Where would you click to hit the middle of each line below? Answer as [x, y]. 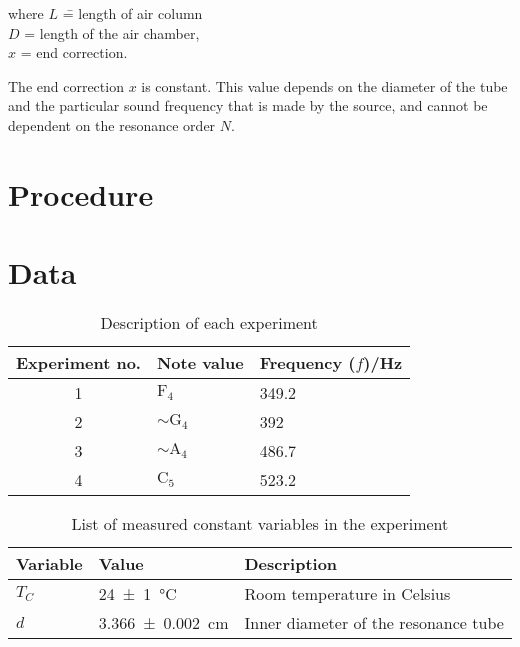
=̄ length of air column [132, 13]
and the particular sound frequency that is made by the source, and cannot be [248, 105]
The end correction [66, 85]
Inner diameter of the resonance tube [374, 623]
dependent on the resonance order [112, 124]
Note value [200, 363]
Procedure [81, 193]
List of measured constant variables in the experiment [260, 524]
